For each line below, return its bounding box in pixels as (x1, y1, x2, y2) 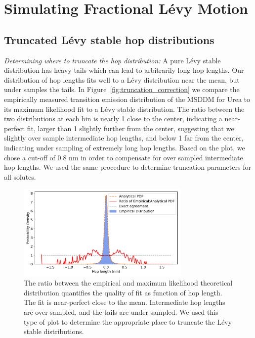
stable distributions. (24, 326, 84, 337)
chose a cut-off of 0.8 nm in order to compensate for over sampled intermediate (4, 152, 243, 162)
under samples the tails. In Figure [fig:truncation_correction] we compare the (4, 84, 240, 95)
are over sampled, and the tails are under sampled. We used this (24, 307, 218, 317)
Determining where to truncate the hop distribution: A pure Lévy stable (4, 55, 221, 65)
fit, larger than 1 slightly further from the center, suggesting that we (27, 123, 234, 133)
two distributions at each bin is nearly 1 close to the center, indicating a (4, 113, 222, 124)
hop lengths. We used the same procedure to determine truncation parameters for (4, 162, 251, 172)
